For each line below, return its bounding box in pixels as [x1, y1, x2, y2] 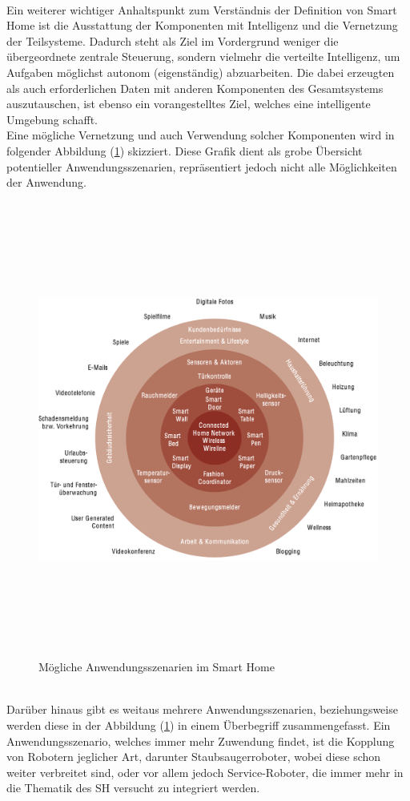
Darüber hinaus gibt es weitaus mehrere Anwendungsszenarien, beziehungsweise [6, 701, 398, 718]
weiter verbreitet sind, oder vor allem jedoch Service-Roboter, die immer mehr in [6, 763, 404, 780]
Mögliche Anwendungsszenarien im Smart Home [38, 658, 275, 675]
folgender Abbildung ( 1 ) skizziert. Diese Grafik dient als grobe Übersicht [6, 142, 363, 159]
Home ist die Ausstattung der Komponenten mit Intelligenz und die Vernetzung [6, 17, 398, 34]
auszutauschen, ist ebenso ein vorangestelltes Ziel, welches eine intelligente [6, 95, 371, 112]
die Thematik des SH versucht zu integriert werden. [6, 779, 260, 796]
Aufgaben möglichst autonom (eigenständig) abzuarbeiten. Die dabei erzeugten [6, 63, 395, 80]
